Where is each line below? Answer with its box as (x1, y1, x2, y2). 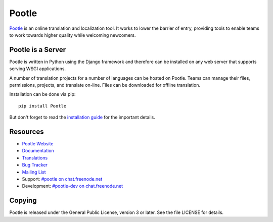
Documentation (22, 148, 54, 154)
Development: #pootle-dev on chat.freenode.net (22, 183, 123, 189)
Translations (22, 154, 48, 161)
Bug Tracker (22, 162, 48, 168)
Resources (9, 128, 44, 136)
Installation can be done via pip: (9, 91, 76, 97)
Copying (9, 196, 37, 205)
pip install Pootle (18, 103, 67, 108)
